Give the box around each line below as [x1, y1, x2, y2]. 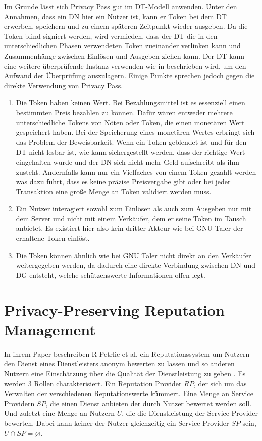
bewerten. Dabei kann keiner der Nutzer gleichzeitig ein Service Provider [4, 417, 229, 428]
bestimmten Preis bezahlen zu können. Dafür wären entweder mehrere [16, 107, 233, 117]
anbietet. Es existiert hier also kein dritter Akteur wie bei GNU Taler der [16, 223, 243, 233]
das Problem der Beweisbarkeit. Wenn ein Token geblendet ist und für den [16, 136, 247, 147]
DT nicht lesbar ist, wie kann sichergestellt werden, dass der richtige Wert [16, 146, 245, 157]
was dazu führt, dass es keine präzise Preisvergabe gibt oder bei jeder [16, 176, 231, 187]
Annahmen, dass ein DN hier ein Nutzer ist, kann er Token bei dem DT [4, 11, 227, 21]
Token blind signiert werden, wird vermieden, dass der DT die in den [4, 30, 218, 41]
